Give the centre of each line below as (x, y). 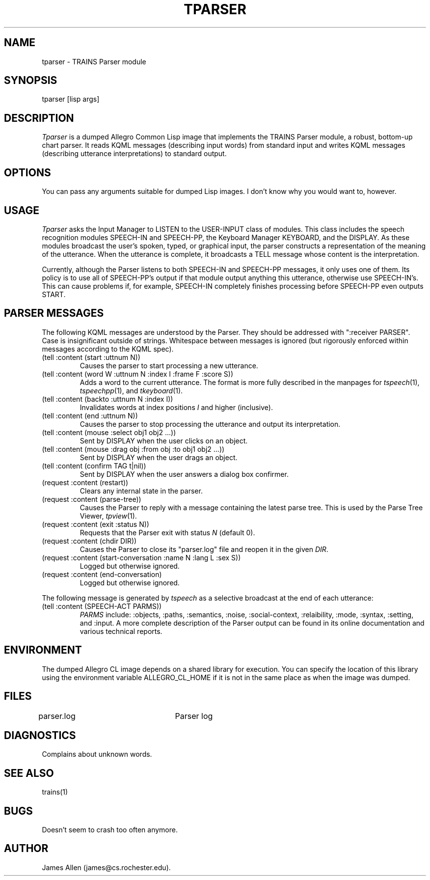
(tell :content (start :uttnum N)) (91, 357)
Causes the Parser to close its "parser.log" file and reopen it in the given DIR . (204, 549)
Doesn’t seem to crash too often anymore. (110, 830)
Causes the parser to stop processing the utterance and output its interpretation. (210, 424)
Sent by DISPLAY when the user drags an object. (159, 457)
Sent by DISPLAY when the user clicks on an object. (164, 440)
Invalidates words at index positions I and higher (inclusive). (176, 407)
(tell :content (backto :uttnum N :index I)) (107, 399)
